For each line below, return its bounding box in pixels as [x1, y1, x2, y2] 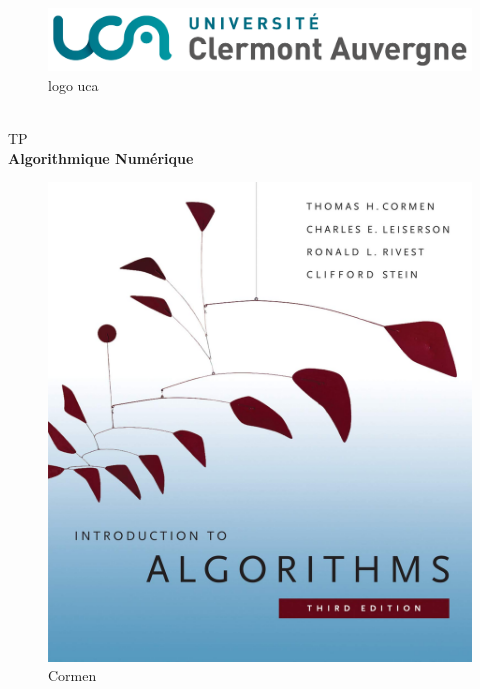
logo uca [48, 74, 99, 95]
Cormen [48, 665, 97, 686]
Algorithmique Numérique [8, 147, 194, 168]
